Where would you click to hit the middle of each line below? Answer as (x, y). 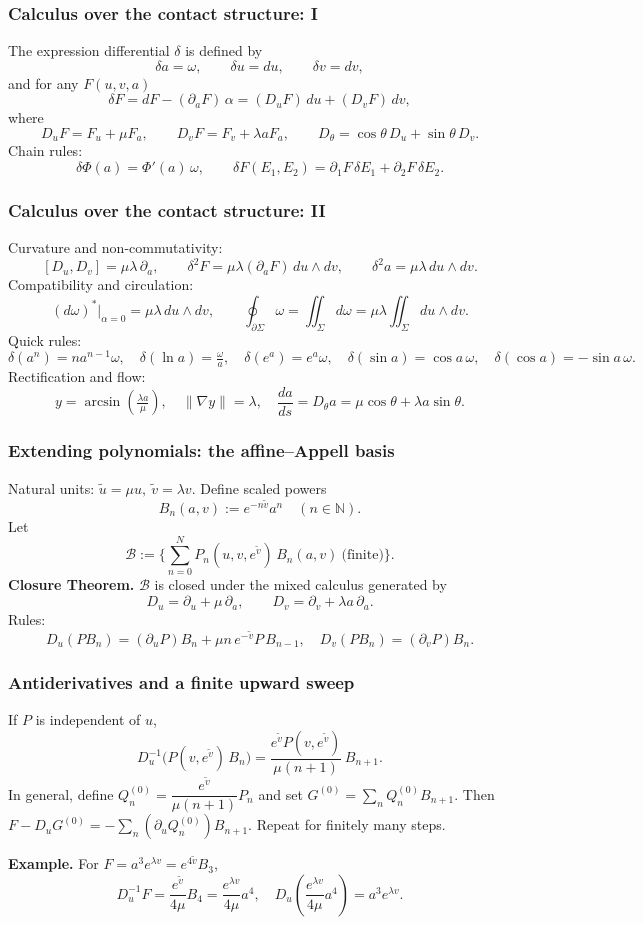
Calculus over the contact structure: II (167, 209)
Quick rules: (45, 339)
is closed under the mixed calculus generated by (300, 584)
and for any (43, 82)
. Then (474, 793)
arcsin (102, 402)
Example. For (53, 863)
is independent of (88, 718)
